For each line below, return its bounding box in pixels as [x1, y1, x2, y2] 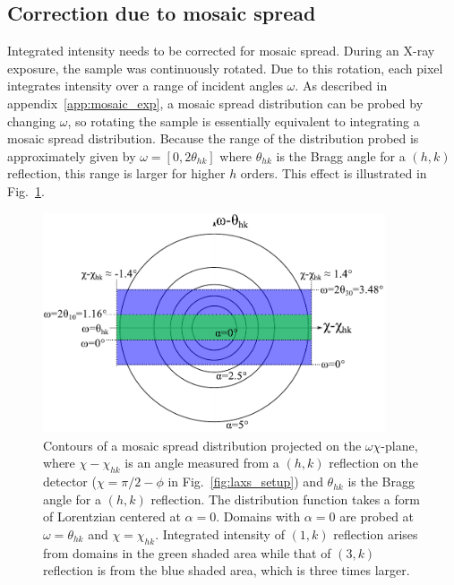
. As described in [295, 76, 388, 95]
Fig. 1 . [7, 181, 45, 200]
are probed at [339, 507, 415, 526]
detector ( [43, 472, 97, 491]
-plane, [381, 435, 418, 454]
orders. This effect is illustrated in [240, 164, 427, 183]
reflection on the [329, 453, 418, 472]
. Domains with [216, 507, 301, 526]
